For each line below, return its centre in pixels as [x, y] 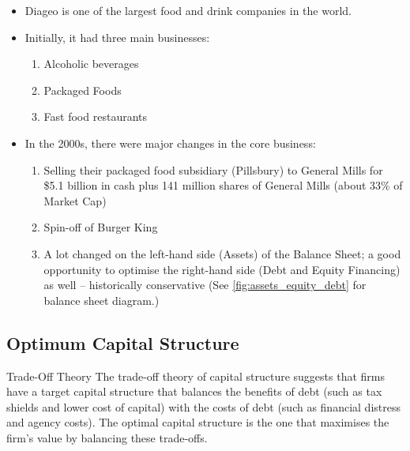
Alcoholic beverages [91, 64]
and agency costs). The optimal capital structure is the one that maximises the [198, 422]
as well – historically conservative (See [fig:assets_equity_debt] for [205, 285]
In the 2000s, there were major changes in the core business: [170, 143]
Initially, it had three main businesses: [117, 37]
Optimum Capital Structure [123, 342]
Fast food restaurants [96, 117]
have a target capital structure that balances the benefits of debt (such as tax [194, 391]
